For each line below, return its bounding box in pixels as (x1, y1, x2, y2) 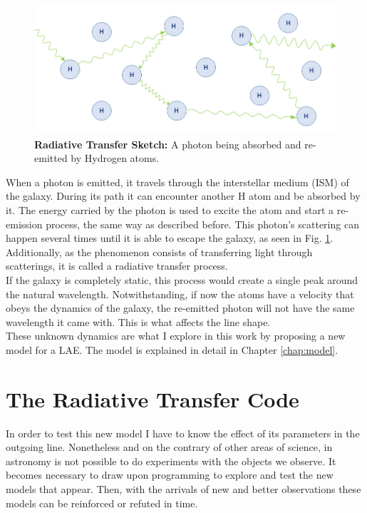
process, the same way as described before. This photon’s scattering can (46, 216, 359, 231)
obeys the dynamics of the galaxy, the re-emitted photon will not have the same (6, 300, 355, 315)
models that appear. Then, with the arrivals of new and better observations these (6, 481, 361, 496)
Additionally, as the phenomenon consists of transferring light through (6, 244, 313, 259)
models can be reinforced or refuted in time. (6, 495, 198, 510)
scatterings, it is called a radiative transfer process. (6, 258, 228, 273)
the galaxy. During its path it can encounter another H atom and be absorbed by (6, 188, 361, 203)
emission (6, 216, 43, 231)
